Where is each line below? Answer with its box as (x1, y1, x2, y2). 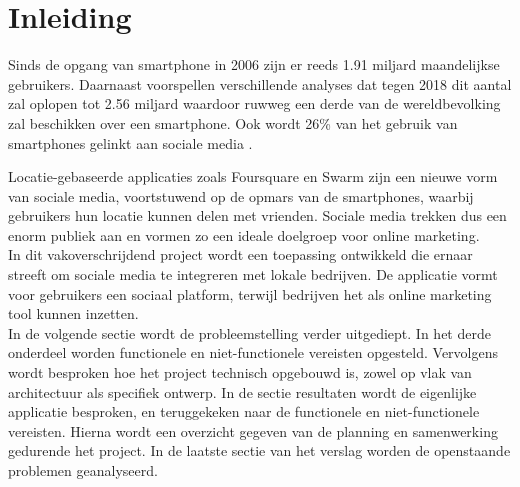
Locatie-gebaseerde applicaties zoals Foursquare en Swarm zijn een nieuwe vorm (8, 166, 498, 187)
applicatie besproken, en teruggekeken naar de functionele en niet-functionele (8, 401, 480, 422)
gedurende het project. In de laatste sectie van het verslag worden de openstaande (8, 440, 511, 461)
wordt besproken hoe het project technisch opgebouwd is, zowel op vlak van (8, 362, 472, 383)
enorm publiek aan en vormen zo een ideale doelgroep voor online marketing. (8, 224, 480, 245)
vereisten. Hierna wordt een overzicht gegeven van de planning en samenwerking (8, 420, 498, 441)
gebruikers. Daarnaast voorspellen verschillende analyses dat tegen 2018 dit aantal (8, 73, 512, 94)
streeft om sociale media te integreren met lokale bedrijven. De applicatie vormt (8, 264, 498, 285)
